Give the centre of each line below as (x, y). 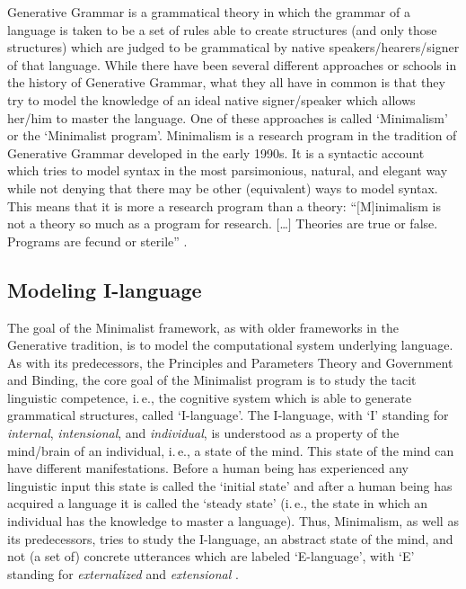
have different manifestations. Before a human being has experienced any (208, 468)
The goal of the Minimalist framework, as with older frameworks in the (203, 327)
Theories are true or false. (367, 223)
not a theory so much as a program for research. (140, 223)
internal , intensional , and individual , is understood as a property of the (203, 433)
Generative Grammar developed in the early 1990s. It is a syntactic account (216, 152)
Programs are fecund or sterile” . (97, 241)
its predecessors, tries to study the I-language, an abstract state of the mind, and (230, 538)
